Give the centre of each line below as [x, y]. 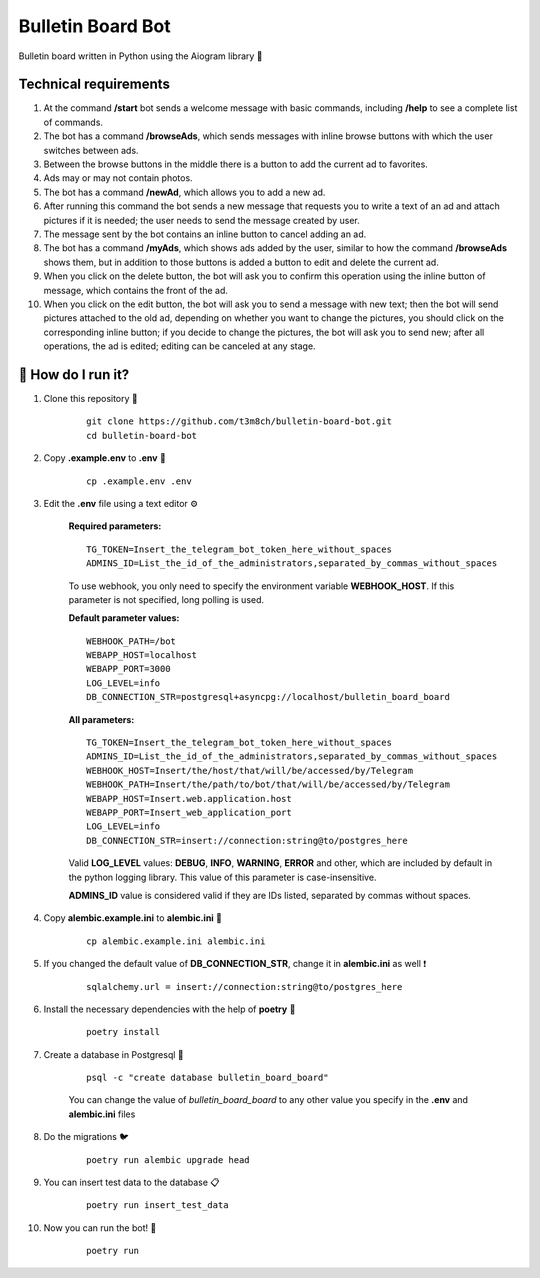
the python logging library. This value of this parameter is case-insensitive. [222, 877]
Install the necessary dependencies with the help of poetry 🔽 [169, 1009]
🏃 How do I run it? [74, 374]
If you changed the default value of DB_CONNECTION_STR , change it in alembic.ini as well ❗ [235, 964]
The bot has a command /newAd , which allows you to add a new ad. [184, 192]
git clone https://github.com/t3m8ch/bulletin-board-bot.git [239, 421]
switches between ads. [91, 150]
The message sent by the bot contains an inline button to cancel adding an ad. [205, 234]
